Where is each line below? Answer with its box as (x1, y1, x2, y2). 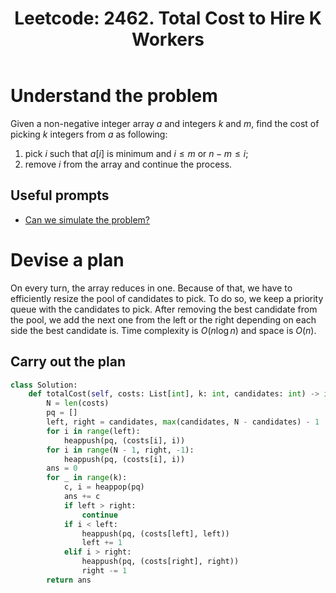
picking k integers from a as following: (10, 128, 168, 140)
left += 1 (81, 538, 123, 548)
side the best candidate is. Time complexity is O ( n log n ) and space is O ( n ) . (10, 324, 317, 336)
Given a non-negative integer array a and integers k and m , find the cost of (10, 117, 320, 129)
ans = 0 (46, 463, 78, 474)
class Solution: (10, 380, 78, 390)
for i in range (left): (46, 426, 141, 436)
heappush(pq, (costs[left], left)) (81, 528, 230, 539)
